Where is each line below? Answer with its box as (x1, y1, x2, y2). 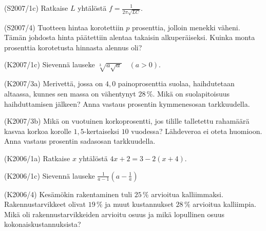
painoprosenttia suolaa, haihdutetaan (118, 78, 235, 89)
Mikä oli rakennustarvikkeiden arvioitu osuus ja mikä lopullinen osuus (4, 208, 225, 219)
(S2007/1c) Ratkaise (4, 3, 68, 13)
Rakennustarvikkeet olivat (4, 199, 86, 209)
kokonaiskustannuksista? (4, 219, 81, 229)
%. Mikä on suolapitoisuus (146, 88, 230, 99)
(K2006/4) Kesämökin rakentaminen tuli (4, 188, 132, 199)
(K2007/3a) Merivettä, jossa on (4, 78, 103, 89)
